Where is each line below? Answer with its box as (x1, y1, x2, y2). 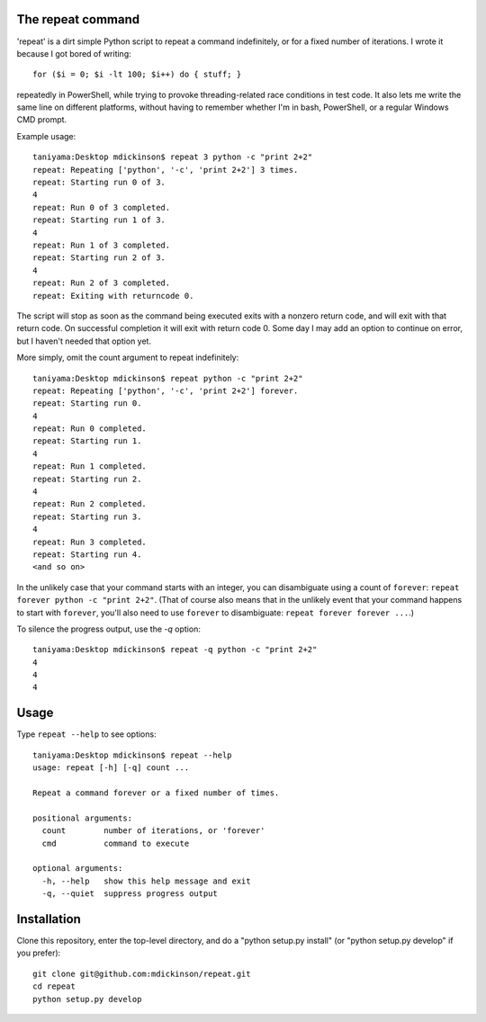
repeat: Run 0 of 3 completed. (32, 202, 171, 212)
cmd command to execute (41, 838, 190, 848)
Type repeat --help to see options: (16, 729, 157, 740)
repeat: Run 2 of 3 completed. (32, 278, 171, 288)
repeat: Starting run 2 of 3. (32, 253, 166, 263)
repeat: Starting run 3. (32, 511, 142, 522)
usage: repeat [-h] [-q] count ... (32, 763, 190, 773)
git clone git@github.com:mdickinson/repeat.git (32, 968, 251, 979)
